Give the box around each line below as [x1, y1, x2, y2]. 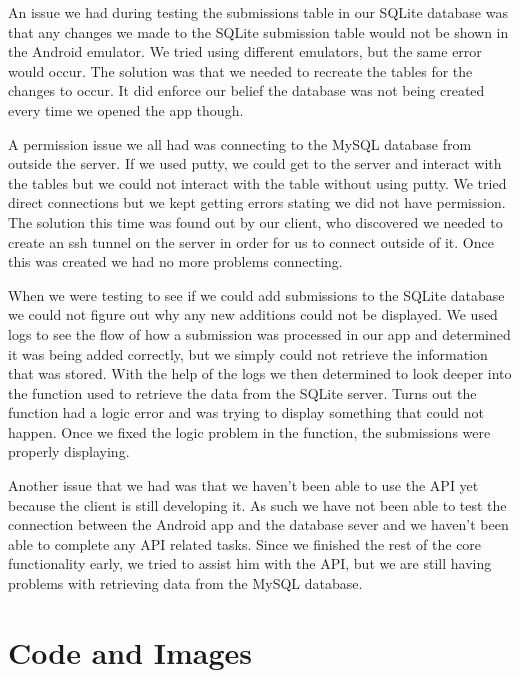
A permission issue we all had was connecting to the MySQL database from [8, 133, 472, 154]
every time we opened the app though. [8, 99, 244, 120]
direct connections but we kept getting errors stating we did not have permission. [8, 192, 506, 213]
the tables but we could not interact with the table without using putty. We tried [8, 172, 507, 193]
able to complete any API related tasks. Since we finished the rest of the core [8, 533, 482, 554]
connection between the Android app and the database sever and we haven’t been [8, 514, 509, 535]
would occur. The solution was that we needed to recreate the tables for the [8, 60, 473, 81]
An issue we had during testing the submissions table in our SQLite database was [8, 2, 508, 22]
